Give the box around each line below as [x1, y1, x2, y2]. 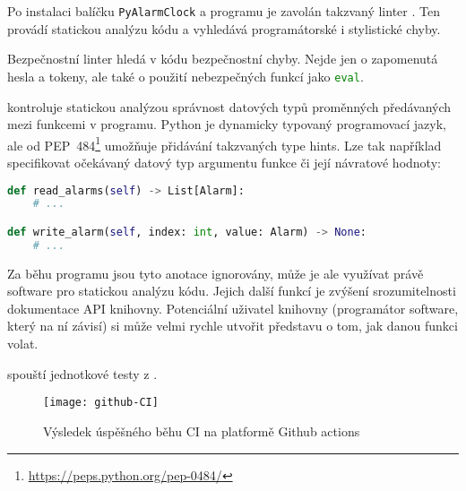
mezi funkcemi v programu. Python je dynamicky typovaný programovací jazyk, [7, 115, 446, 134]
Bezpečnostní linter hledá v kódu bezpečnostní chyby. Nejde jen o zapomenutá [7, 49, 438, 68]
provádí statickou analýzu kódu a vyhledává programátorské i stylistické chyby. [7, 19, 441, 38]
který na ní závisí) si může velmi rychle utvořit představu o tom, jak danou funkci [7, 316, 458, 335]
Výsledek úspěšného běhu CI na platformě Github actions [43, 421, 360, 440]
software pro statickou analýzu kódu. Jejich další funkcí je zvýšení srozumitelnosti [7, 281, 456, 300]
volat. [7, 334, 39, 353]
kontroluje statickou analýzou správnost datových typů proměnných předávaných [7, 97, 452, 116]
